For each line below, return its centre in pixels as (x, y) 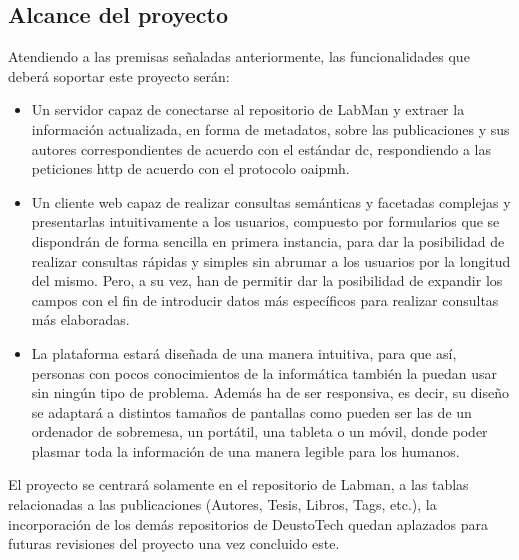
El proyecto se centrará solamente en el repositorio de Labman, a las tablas (238, 484)
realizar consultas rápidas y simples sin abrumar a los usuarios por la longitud (271, 260)
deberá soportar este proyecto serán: (119, 75)
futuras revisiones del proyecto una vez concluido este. (174, 543)
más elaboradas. (80, 319)
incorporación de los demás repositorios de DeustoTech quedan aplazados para (248, 523)
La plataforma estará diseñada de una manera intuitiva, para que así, (244, 352)
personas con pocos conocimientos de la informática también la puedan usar (264, 372)
